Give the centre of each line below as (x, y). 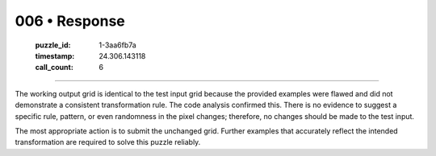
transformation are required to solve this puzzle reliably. (108, 142)
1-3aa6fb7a (117, 45)
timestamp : (55, 55)
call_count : (55, 68)
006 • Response (70, 21)
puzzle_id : (53, 45)
